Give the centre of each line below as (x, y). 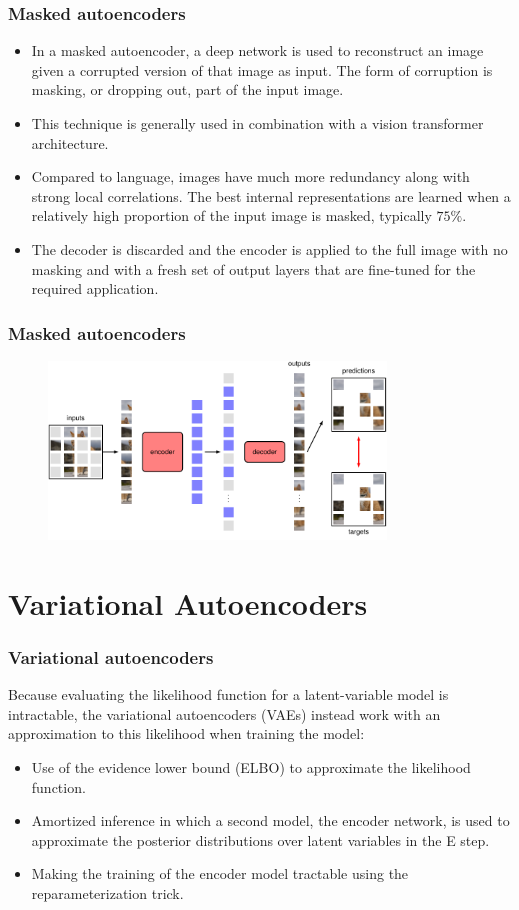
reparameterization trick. (107, 892)
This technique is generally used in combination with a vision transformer (257, 123)
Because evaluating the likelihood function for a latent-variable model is (228, 694)
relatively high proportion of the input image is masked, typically (231, 215)
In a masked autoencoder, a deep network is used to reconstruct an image (257, 50)
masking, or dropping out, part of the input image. (187, 89)
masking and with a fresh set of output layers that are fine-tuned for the (253, 268)
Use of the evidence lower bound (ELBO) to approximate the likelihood (251, 766)
